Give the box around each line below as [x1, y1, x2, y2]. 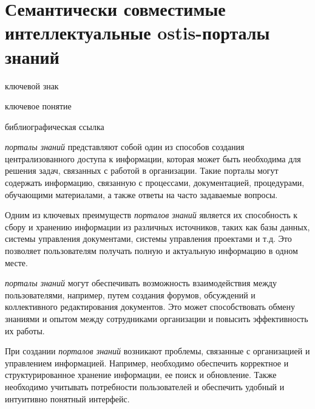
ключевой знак [5, 79, 59, 92]
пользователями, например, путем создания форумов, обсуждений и [5, 288, 256, 301]
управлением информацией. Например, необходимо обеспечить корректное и [5, 356, 289, 369]
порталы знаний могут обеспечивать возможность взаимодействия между [5, 277, 277, 289]
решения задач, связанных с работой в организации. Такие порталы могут [5, 164, 279, 177]
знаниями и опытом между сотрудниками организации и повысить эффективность [5, 312, 308, 325]
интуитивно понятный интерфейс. [5, 392, 130, 405]
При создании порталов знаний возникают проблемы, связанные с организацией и [5, 345, 310, 357]
